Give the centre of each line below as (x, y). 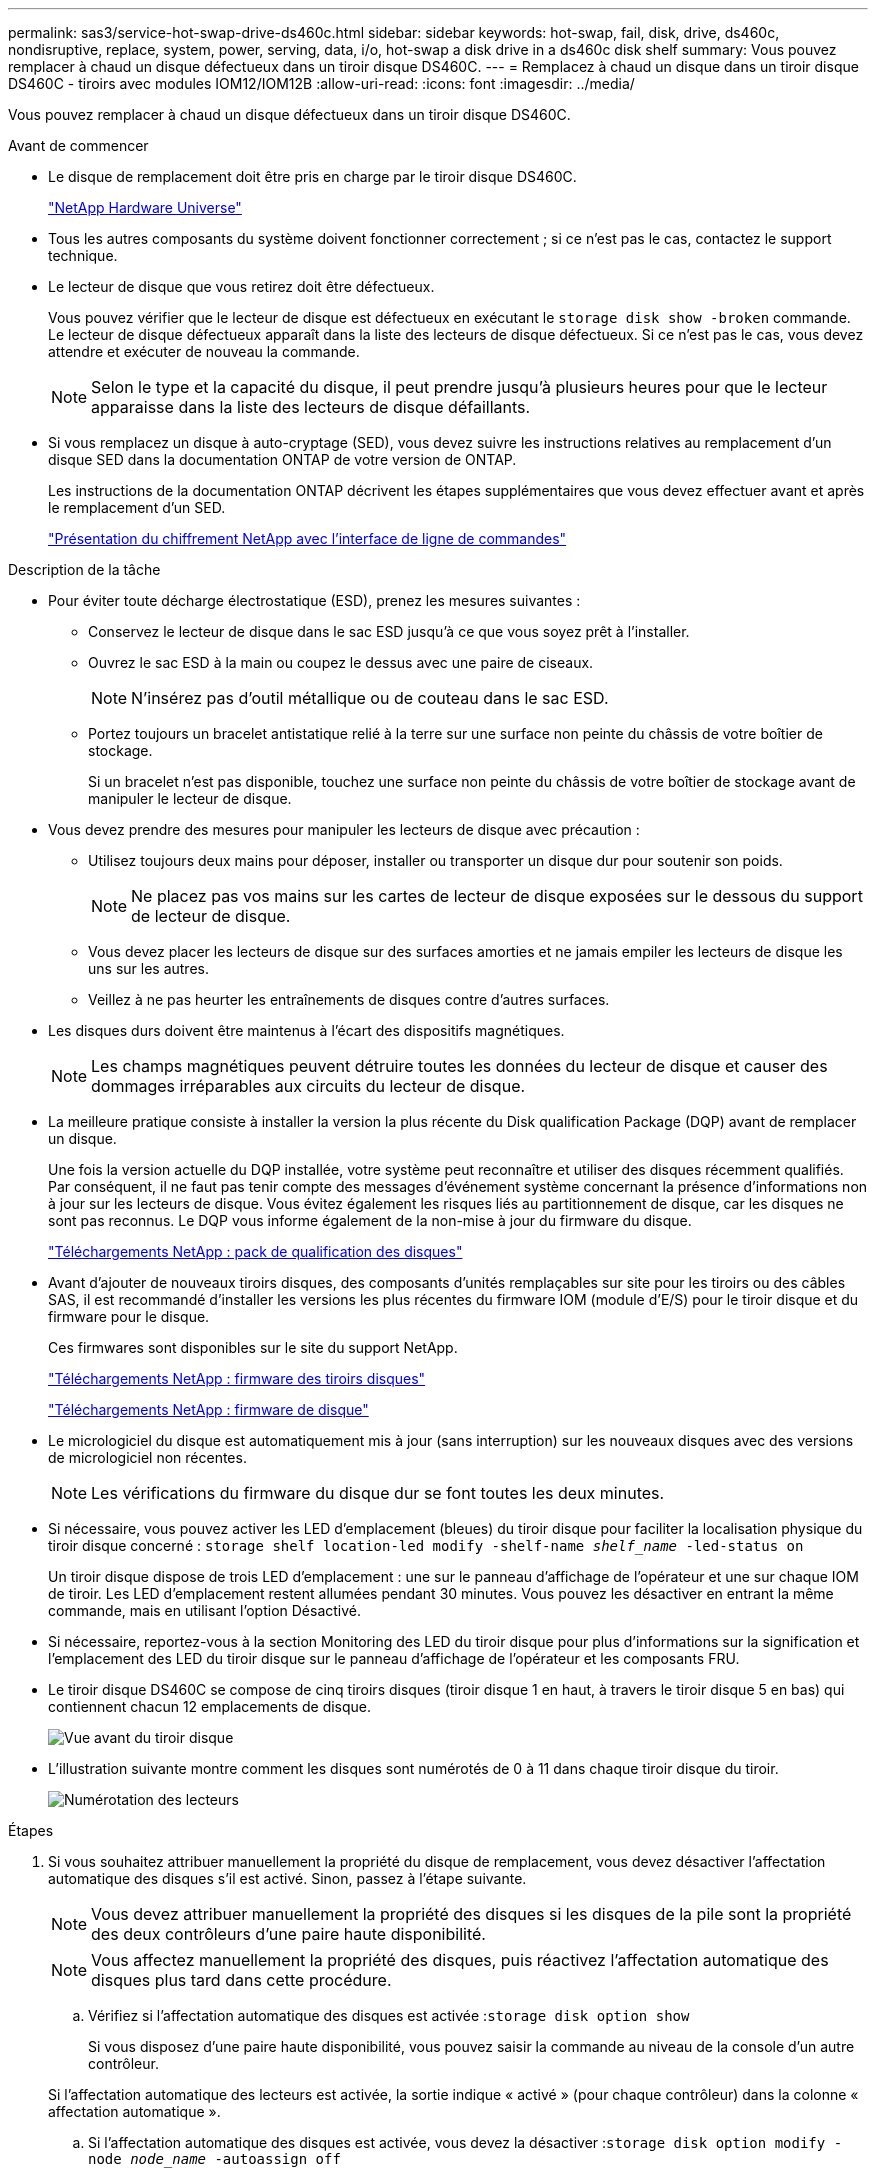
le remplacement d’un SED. (137, 507)
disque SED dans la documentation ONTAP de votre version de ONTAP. (282, 459)
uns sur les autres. (148, 968)
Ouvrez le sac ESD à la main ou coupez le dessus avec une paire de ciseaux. (341, 662)
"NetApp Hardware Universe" (145, 207)
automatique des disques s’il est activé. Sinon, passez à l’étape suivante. (287, 1878)
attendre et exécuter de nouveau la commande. (204, 351)
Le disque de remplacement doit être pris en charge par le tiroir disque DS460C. (312, 176)
